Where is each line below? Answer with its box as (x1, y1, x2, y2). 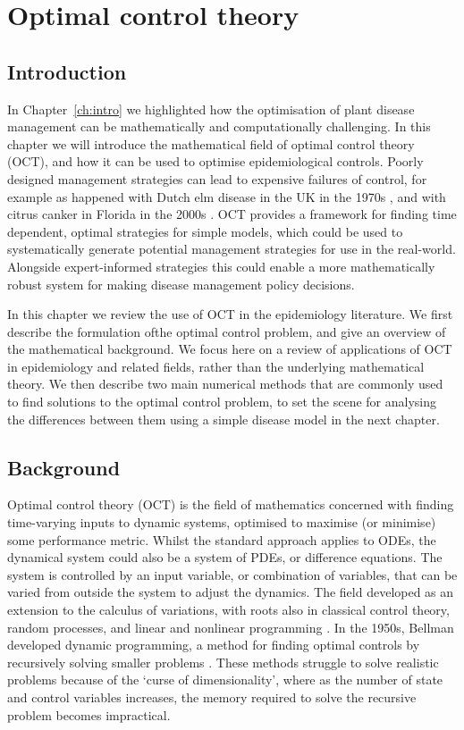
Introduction (7, 57, 127, 85)
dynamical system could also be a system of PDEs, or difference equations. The (7, 548, 443, 566)
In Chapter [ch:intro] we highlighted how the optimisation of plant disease (7, 99, 415, 118)
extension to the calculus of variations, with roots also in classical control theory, (7, 600, 450, 619)
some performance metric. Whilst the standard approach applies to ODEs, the (7, 530, 436, 549)
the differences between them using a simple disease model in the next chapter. (7, 409, 440, 428)
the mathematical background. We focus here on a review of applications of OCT (7, 340, 452, 358)
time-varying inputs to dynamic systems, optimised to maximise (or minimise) (7, 513, 436, 532)
